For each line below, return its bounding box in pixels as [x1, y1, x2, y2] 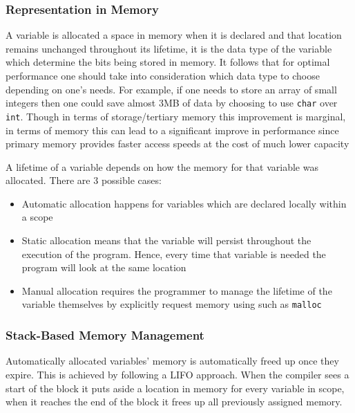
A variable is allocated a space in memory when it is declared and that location [6, 28, 342, 42]
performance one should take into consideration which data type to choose [6, 68, 320, 82]
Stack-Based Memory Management [6, 327, 204, 344]
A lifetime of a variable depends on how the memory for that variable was [6, 159, 318, 174]
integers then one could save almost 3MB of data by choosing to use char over [6, 95, 338, 110]
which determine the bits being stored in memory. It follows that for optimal [6, 55, 330, 69]
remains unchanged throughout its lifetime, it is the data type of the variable [6, 41, 332, 55]
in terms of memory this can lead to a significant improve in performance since [6, 122, 339, 137]
